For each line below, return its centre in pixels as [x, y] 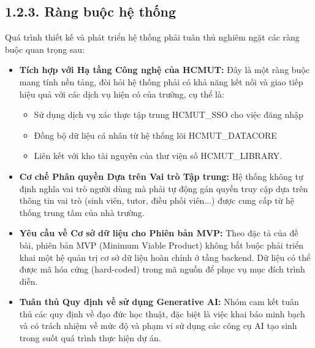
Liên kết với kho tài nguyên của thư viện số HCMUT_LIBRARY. [158, 156]
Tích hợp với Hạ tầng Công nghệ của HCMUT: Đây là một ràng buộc [164, 70]
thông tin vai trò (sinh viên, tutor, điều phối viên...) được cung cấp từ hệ [157, 200]
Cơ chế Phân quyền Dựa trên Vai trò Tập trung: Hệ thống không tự [161, 176]
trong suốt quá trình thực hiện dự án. [90, 338]
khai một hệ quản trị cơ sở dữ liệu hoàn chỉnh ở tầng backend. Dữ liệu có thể [165, 257]
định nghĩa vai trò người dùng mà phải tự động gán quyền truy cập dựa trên [164, 188]
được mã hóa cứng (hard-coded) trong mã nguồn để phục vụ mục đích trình [162, 269]
